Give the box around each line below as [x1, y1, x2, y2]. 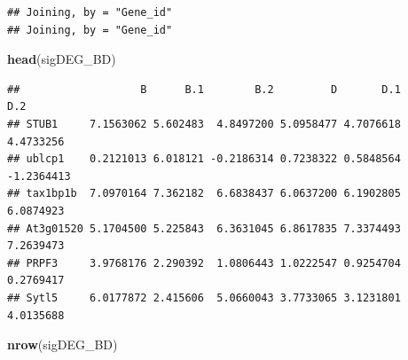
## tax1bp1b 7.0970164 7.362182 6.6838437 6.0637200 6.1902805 [7, 187, 401, 200]
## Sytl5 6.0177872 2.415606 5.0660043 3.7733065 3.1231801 [7, 291, 401, 304]
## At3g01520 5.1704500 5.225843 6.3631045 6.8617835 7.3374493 [7, 222, 401, 235]
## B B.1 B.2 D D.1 [7, 82, 401, 96]
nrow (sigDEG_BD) [7, 335, 118, 354]
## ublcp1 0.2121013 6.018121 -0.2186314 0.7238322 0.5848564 [7, 153, 401, 166]
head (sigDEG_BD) [7, 50, 116, 68]
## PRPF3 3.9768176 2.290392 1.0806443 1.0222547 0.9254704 [7, 256, 401, 270]
